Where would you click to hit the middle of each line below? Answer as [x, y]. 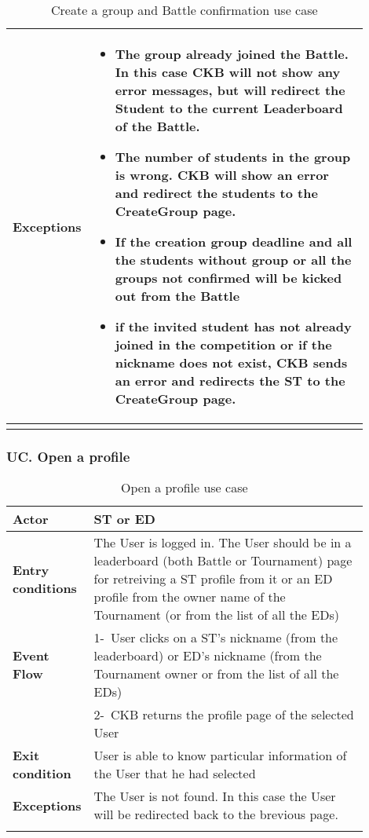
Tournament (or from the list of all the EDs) [216, 615]
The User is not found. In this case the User [215, 796]
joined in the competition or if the [223, 344]
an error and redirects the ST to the [230, 381]
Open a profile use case [184, 488]
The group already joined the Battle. [232, 54]
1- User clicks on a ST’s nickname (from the [216, 638]
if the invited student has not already [233, 326]
